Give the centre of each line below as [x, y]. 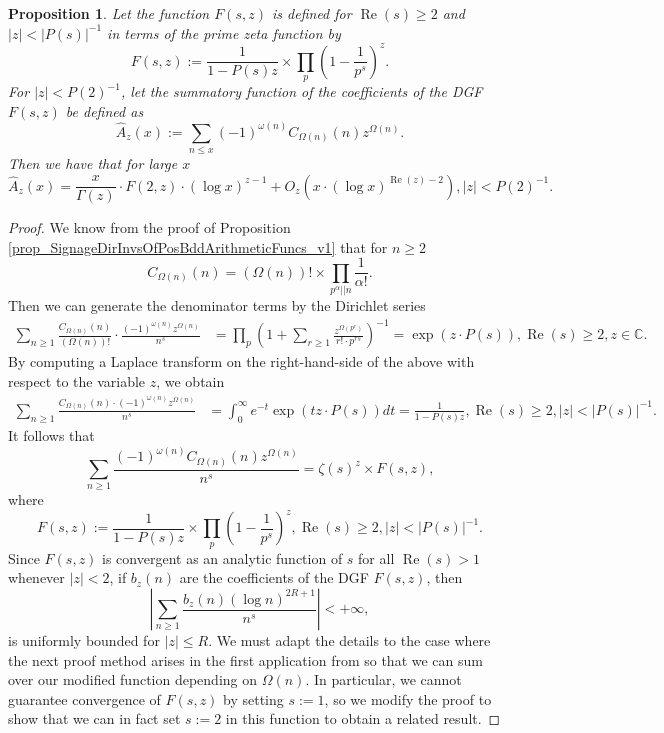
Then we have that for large [93, 163]
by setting [253, 698]
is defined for [312, 13]
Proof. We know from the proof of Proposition [149, 227]
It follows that [51, 435]
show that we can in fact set [94, 718]
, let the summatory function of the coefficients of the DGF [301, 91]
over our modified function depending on [133, 679]
